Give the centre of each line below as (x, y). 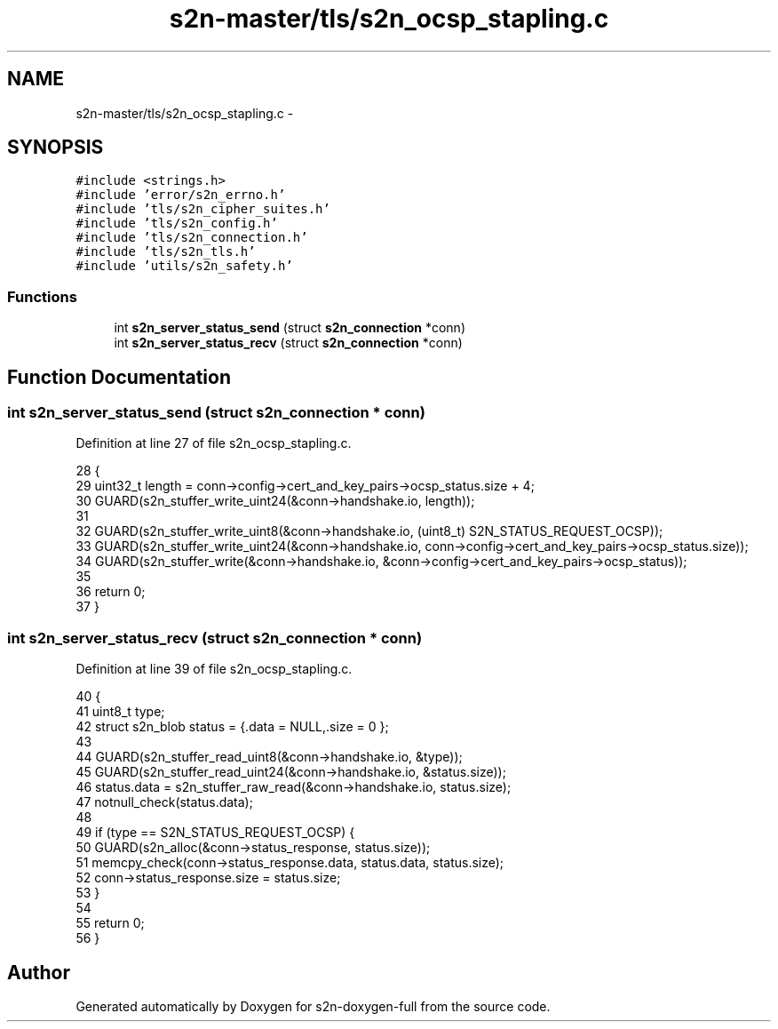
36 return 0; (111, 592)
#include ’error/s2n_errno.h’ (181, 195)
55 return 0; (110, 923)
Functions (42, 296)
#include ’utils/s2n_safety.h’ (184, 266)
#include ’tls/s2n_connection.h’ (192, 238)
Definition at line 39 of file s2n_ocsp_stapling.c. (214, 669)
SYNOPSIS (56, 148)
